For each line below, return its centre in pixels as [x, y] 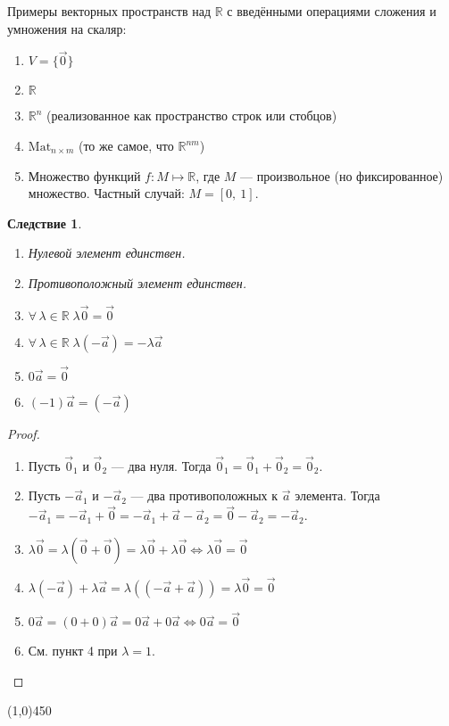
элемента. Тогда [337, 495]
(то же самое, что [126, 145]
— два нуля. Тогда [161, 465]
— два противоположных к [204, 495]
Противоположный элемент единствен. [137, 282]
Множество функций [84, 175]
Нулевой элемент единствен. [107, 253]
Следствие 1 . [45, 223]
